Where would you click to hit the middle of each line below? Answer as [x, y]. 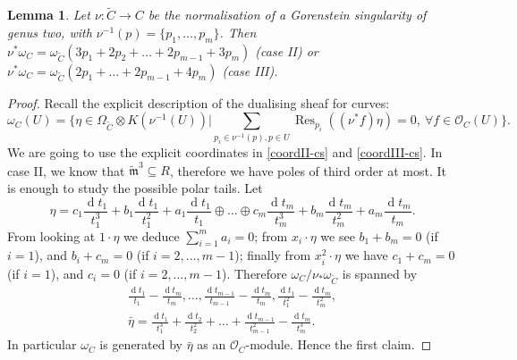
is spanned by [380, 273]
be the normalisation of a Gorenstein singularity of [287, 15]
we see [338, 235]
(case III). [250, 70]
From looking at [51, 235]
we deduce [152, 235]
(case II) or [287, 50]
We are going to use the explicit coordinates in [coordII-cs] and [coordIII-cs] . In [225, 152]
